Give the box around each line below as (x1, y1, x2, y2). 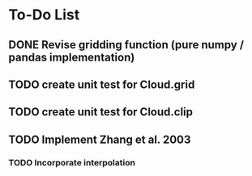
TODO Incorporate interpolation (8, 157, 136, 168)
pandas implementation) (8, 50, 135, 64)
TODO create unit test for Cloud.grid (8, 78, 195, 91)
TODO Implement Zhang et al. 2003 (8, 132, 191, 146)
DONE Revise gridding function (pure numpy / (8, 38, 245, 52)
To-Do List (8, 6, 80, 24)
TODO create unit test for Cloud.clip (8, 105, 193, 119)
